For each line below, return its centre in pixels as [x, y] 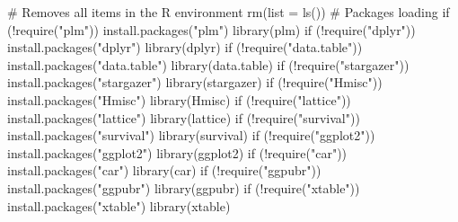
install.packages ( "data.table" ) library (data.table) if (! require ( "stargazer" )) [208, 64]
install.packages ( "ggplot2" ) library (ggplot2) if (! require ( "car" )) [177, 152]
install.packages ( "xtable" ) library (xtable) [119, 205]
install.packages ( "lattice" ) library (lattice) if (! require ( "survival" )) [184, 117]
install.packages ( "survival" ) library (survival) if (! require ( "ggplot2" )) [191, 135]
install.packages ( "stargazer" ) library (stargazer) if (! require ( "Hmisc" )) [195, 82]
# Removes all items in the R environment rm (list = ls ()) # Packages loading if [229, 12]
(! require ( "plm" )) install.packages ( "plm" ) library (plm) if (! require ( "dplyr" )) [211, 29]
